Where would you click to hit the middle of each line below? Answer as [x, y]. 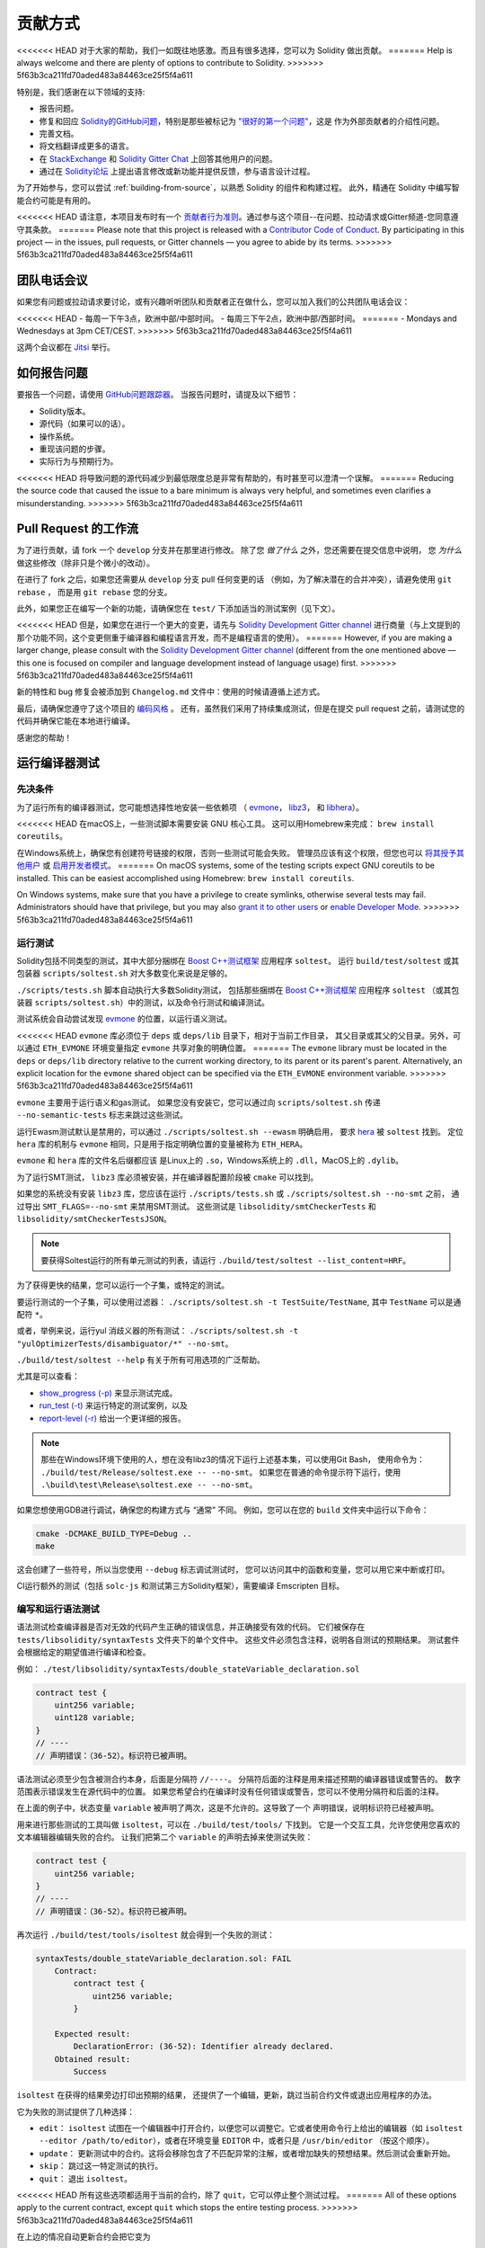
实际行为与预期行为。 [79, 461]
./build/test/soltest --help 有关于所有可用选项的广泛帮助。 [141, 1360]
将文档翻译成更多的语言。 [86, 146]
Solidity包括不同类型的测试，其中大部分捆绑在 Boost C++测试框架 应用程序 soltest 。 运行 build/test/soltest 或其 [238, 960]
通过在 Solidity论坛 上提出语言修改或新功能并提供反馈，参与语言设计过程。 [177, 172]
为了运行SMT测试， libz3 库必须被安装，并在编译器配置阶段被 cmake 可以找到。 [168, 1177]
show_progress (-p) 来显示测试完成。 [108, 1393]
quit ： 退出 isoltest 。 [86, 2178]
